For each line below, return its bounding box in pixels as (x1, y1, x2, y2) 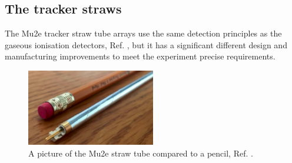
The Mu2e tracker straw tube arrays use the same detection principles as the (5, 27, 282, 39)
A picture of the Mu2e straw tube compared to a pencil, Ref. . (28, 147, 253, 159)
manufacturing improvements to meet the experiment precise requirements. (5, 50, 276, 62)
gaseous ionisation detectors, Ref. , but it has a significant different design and (5, 38, 287, 51)
